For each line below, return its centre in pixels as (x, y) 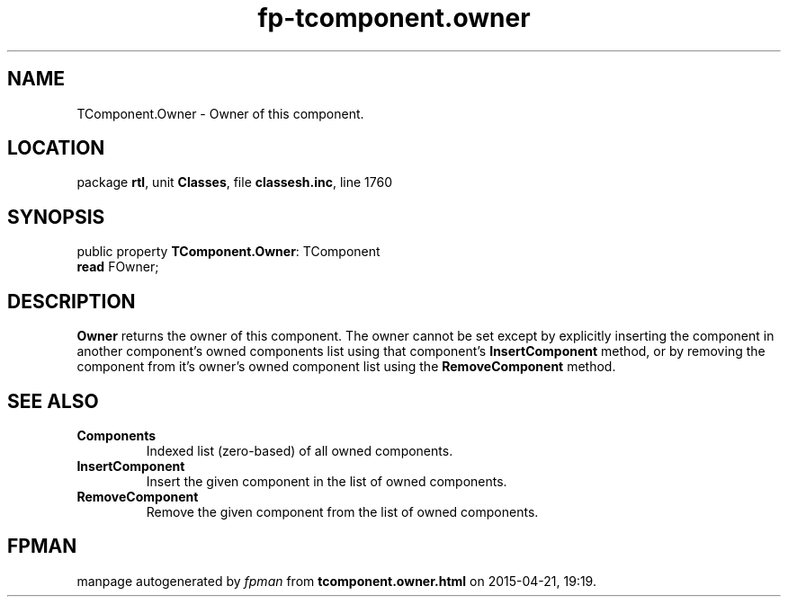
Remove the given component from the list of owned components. (342, 511)
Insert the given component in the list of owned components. (327, 481)
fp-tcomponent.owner (394, 18)
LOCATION (56, 148)
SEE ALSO (53, 401)
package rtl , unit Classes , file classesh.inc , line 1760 (234, 182)
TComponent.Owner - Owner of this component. (220, 113)
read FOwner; (118, 267)
